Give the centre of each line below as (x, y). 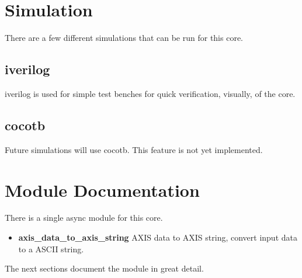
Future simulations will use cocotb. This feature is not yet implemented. (134, 149)
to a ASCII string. (51, 249)
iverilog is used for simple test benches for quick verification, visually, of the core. (150, 93)
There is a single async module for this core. (84, 218)
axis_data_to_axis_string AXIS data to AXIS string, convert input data (158, 237)
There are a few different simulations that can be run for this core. (124, 38)
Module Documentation (102, 190)
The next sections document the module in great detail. (104, 268)
